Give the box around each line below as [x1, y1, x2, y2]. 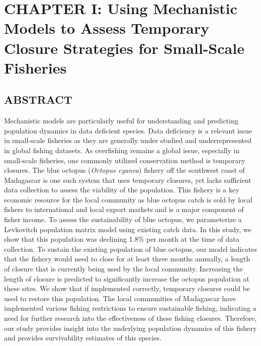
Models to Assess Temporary [4, 18, 209, 38]
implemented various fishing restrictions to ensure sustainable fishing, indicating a [4, 303, 256, 313]
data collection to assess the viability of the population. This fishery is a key [4, 184, 239, 195]
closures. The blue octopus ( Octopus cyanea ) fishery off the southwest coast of [4, 165, 245, 175]
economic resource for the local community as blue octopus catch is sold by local [4, 194, 252, 204]
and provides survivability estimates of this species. [4, 332, 162, 343]
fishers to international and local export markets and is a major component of [4, 204, 244, 215]
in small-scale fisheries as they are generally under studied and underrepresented [4, 135, 251, 146]
